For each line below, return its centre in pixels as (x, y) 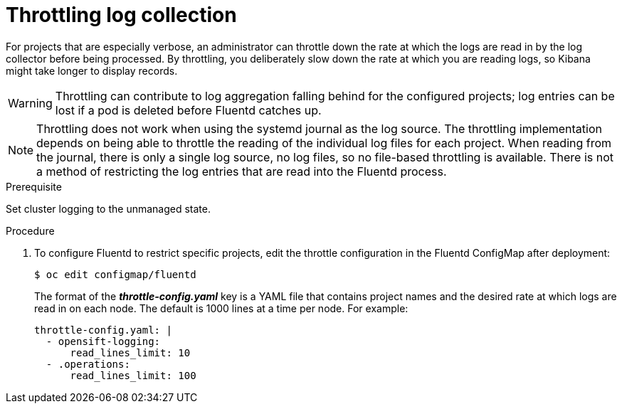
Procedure (30, 230)
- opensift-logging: (103, 341)
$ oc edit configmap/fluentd (115, 274)
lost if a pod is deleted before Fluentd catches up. (188, 110)
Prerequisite (34, 186)
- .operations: (88, 364)
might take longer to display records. (92, 70)
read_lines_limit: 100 (133, 375)
